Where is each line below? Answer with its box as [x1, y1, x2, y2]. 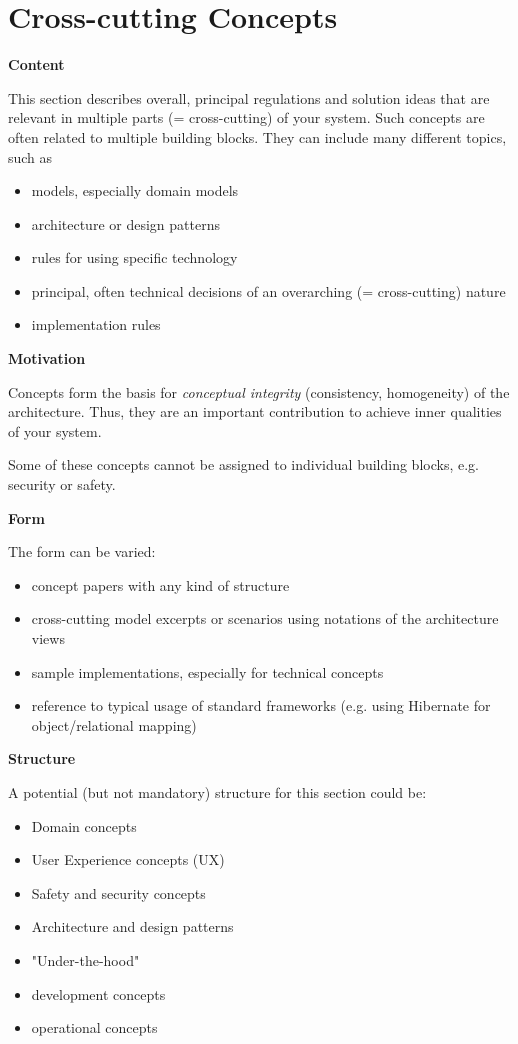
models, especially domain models [31, 180, 239, 201]
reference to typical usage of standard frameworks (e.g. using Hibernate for [31, 695, 491, 716]
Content [8, 54, 65, 75]
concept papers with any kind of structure [31, 574, 290, 595]
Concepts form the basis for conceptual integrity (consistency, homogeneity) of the [8, 381, 510, 402]
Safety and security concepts [31, 882, 206, 903]
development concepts [31, 983, 166, 1004]
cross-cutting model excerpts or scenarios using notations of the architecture [31, 608, 499, 629]
